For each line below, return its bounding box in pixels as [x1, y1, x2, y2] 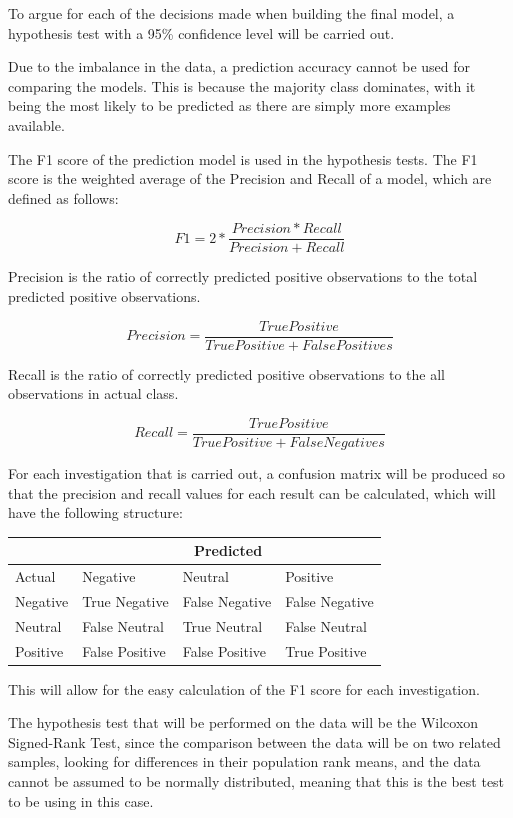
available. [8, 114, 65, 135]
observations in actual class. [8, 383, 179, 404]
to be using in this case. [8, 790, 154, 811]
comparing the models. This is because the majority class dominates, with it [8, 75, 476, 96]
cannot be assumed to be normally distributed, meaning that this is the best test [8, 771, 505, 792]
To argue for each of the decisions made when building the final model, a [8, 3, 455, 23]
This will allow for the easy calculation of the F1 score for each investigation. [8, 678, 480, 699]
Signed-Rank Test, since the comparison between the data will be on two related [8, 731, 501, 752]
